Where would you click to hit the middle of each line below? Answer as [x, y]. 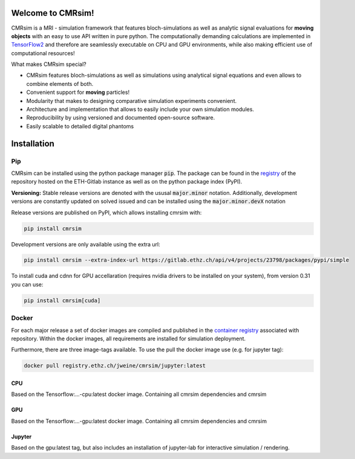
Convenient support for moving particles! [78, 92]
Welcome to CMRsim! [53, 13]
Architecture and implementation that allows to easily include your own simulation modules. [140, 110]
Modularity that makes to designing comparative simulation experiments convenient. [132, 101]
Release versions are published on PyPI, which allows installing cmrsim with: [106, 213]
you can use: [27, 284]
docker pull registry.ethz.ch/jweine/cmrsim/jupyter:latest [115, 366]
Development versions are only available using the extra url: [86, 244]
